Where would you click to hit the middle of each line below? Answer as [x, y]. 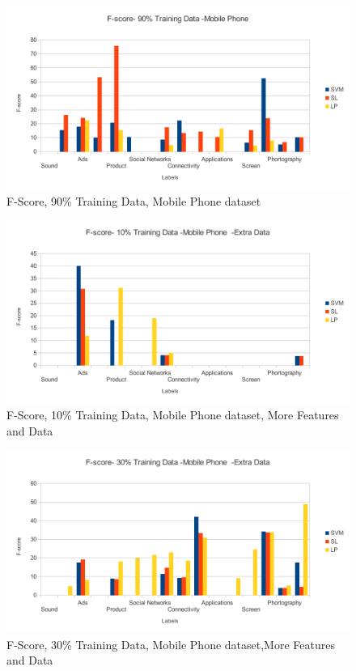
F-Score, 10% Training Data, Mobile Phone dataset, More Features [173, 414]
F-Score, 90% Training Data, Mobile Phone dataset [134, 200]
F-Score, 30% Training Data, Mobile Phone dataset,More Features [171, 644]
